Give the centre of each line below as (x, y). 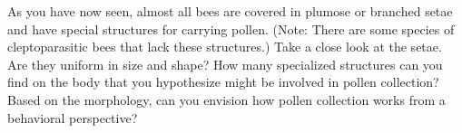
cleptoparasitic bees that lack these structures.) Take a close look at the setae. (225, 47)
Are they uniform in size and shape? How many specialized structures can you (225, 64)
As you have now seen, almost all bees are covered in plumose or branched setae (230, 11)
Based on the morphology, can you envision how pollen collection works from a (226, 99)
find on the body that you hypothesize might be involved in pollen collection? (223, 82)
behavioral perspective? (73, 117)
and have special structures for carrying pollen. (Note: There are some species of (231, 28)
